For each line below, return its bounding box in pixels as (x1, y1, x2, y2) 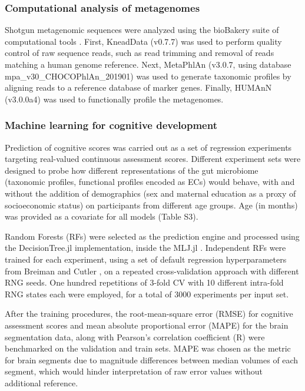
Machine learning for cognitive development (5, 118, 217, 132)
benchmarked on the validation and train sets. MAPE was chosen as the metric (5, 342, 291, 354)
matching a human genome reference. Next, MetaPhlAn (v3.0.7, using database (5, 58, 291, 70)
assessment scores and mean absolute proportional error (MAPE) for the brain (5, 319, 289, 331)
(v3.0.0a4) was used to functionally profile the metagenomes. (5, 92, 224, 105)
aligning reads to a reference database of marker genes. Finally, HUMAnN (5, 81, 272, 94)
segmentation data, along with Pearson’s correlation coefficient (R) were (5, 330, 265, 343)
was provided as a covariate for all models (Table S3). (5, 210, 198, 223)
